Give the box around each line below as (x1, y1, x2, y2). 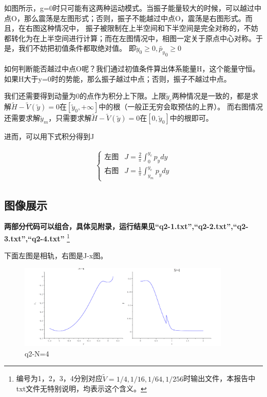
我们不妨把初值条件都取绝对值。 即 (18, 43, 136, 53)
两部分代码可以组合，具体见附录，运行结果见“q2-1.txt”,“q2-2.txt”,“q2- (4, 221, 249, 232)
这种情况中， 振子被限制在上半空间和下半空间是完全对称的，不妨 (40, 23, 258, 33)
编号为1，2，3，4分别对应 (16, 373, 103, 384)
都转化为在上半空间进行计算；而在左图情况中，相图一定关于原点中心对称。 (4, 32, 256, 43)
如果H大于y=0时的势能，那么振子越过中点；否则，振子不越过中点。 (4, 73, 231, 84)
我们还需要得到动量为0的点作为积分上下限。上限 (4, 90, 166, 101)
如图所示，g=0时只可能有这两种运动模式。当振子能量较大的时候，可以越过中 (4, 3, 261, 13)
